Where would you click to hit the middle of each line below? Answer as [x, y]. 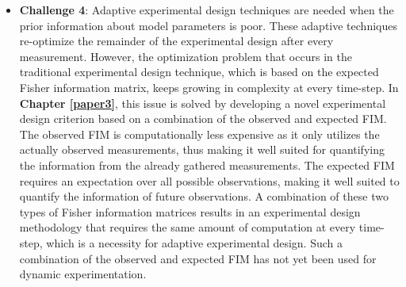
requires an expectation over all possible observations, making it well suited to [209, 180]
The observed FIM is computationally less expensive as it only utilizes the [199, 134]
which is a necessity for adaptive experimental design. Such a [195, 242]
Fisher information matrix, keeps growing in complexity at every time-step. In [209, 87]
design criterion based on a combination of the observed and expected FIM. [203, 119]
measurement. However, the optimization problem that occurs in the [186, 56]
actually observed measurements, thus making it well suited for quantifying [202, 149]
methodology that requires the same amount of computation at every [188, 227]
